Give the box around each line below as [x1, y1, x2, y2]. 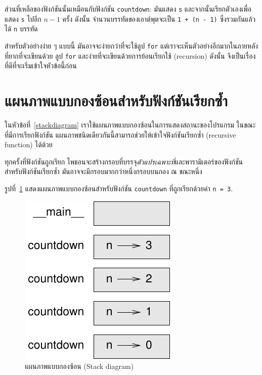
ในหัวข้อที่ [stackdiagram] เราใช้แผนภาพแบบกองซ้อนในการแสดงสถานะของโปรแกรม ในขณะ [5, 119, 256, 130]
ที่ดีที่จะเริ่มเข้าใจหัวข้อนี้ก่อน [5, 60, 77, 71]
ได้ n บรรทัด [5, 23, 38, 34]
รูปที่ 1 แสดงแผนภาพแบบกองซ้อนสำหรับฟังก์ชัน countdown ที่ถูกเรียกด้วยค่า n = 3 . [5, 183, 233, 193]
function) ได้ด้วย [5, 139, 53, 150]
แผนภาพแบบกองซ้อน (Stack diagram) [25, 361, 134, 371]
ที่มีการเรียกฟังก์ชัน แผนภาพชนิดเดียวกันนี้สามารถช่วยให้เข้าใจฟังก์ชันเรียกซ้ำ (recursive [5, 129, 236, 140]
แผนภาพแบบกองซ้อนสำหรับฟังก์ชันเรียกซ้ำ [5, 90, 228, 111]
